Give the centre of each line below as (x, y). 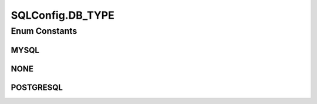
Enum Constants (44, 31)
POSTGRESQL (37, 87)
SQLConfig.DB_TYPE (63, 15)
